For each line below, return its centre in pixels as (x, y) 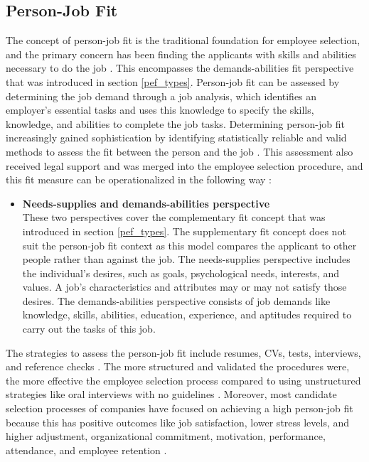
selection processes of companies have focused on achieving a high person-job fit (180, 408)
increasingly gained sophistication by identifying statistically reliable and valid (176, 138)
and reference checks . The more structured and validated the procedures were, (178, 366)
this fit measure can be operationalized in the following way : (139, 179)
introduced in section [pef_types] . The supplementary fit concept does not (184, 231)
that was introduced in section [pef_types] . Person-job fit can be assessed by (173, 81)
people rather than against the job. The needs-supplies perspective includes (186, 259)
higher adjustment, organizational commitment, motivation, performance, (166, 436)
